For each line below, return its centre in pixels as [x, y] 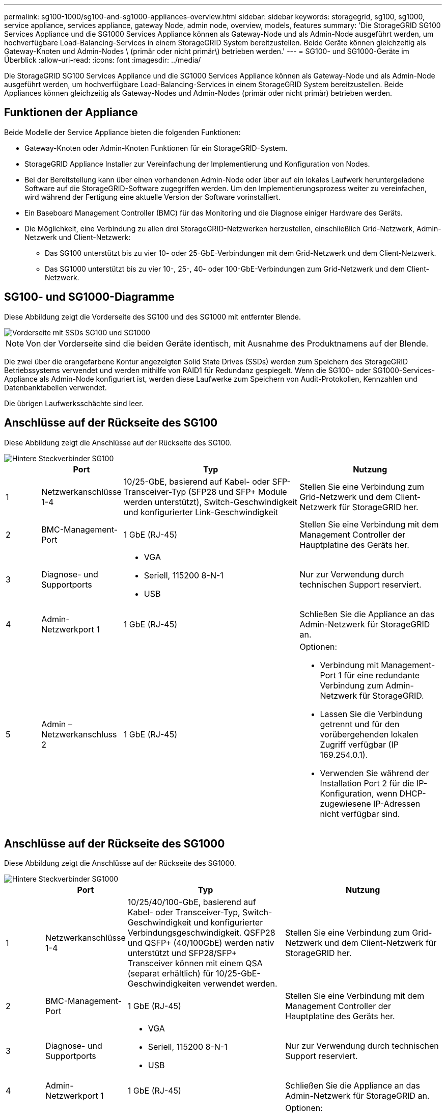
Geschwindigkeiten [164, 984]
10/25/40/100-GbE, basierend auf [192, 902]
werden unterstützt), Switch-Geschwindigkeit [210, 502]
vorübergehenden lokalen [369, 734]
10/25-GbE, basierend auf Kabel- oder [197, 481]
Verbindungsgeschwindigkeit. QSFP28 [201, 933]
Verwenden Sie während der [374, 773]
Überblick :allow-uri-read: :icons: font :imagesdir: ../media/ [103, 60]
